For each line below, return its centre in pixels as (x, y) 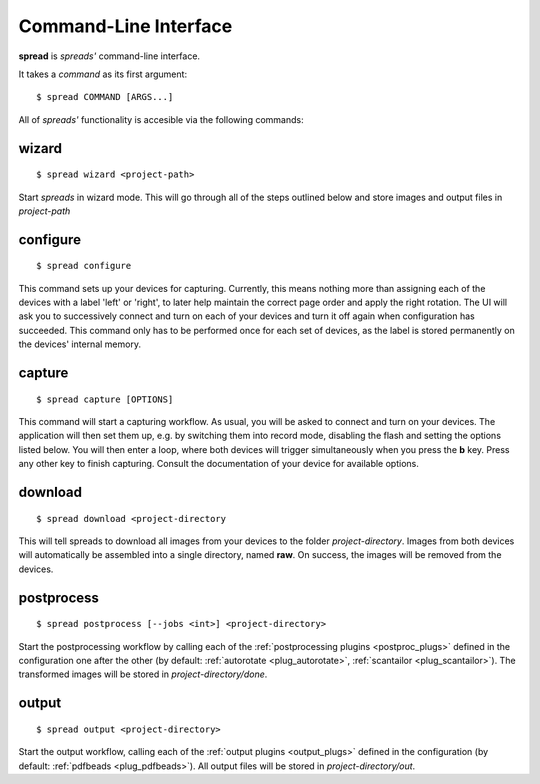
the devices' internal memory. (80, 344)
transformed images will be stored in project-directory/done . (143, 674)
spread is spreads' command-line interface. (109, 56)
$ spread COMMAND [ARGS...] (105, 97)
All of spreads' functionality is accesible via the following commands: (161, 119)
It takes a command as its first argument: (103, 74)
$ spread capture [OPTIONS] (105, 399)
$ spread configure (84, 266)
